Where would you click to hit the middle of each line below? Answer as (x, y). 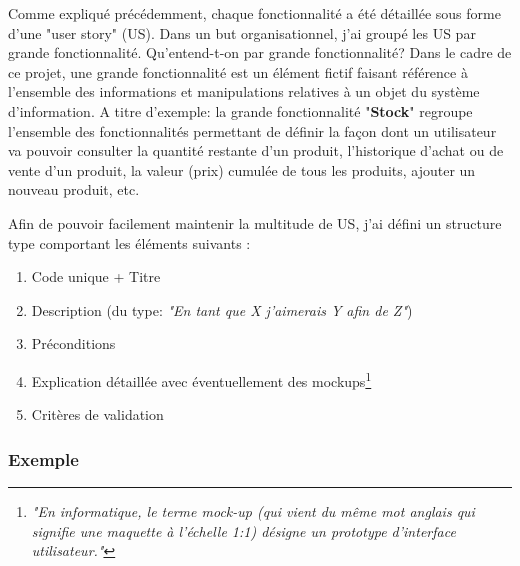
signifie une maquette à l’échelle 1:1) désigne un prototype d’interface (243, 530)
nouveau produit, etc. (74, 189)
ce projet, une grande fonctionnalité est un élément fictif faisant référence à (238, 71)
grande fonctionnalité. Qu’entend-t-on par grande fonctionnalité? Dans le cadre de (260, 52)
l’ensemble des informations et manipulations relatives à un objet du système (244, 91)
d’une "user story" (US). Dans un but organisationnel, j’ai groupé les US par (242, 32)
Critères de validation (97, 414)
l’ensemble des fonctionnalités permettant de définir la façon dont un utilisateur (252, 130)
